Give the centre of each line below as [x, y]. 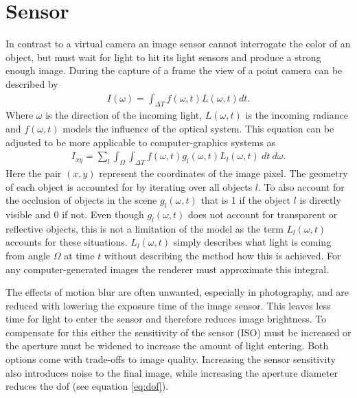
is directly [320, 200]
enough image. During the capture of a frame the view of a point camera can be [174, 70]
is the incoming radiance [297, 115]
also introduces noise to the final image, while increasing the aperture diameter [172, 372]
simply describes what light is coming [252, 242]
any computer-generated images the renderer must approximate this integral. [168, 269]
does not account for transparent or [263, 214]
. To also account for [301, 186]
